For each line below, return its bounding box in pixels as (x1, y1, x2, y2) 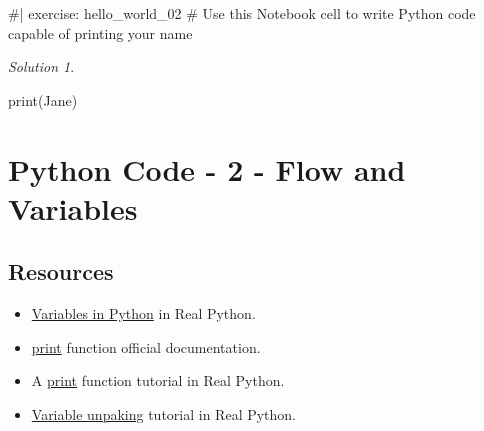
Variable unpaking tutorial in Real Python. (31, 403, 297, 424)
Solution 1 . (8, 56, 75, 77)
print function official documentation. (31, 336, 261, 357)
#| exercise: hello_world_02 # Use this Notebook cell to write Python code (8, 3, 476, 23)
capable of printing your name (8, 22, 193, 43)
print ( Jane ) (8, 89, 78, 110)
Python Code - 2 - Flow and (8, 148, 406, 189)
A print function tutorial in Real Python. (31, 370, 285, 391)
